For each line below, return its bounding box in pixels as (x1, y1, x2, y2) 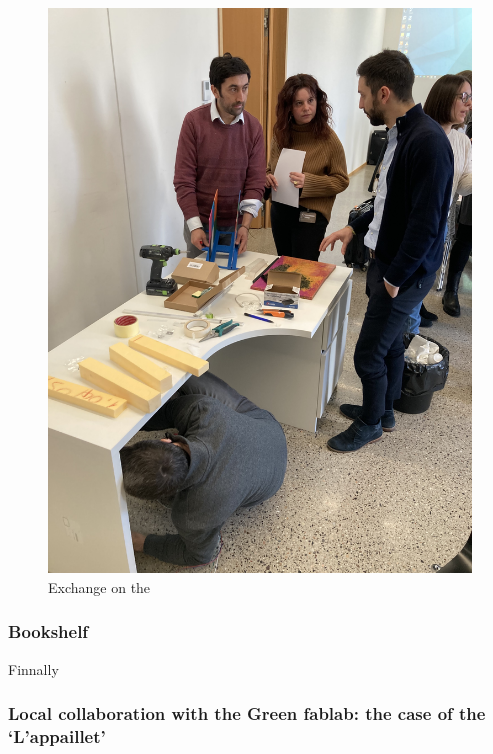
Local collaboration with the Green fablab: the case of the (8, 701, 486, 726)
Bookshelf (8, 619, 89, 644)
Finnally (8, 658, 59, 679)
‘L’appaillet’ (8, 724, 106, 749)
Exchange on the (48, 576, 151, 597)
